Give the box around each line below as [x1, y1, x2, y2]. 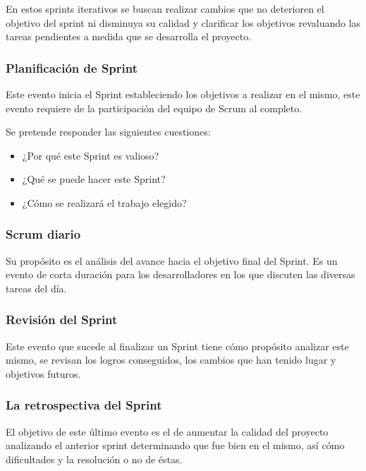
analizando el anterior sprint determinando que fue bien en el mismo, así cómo [6, 438, 345, 453]
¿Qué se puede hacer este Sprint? [22, 172, 166, 186]
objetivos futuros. [6, 366, 81, 381]
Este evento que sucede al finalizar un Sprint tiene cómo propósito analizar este [6, 338, 349, 353]
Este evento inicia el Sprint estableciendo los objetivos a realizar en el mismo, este [6, 87, 360, 101]
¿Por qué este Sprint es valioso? [22, 148, 159, 162]
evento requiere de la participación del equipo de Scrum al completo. [6, 100, 303, 115]
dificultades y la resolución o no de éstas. [6, 451, 183, 466]
